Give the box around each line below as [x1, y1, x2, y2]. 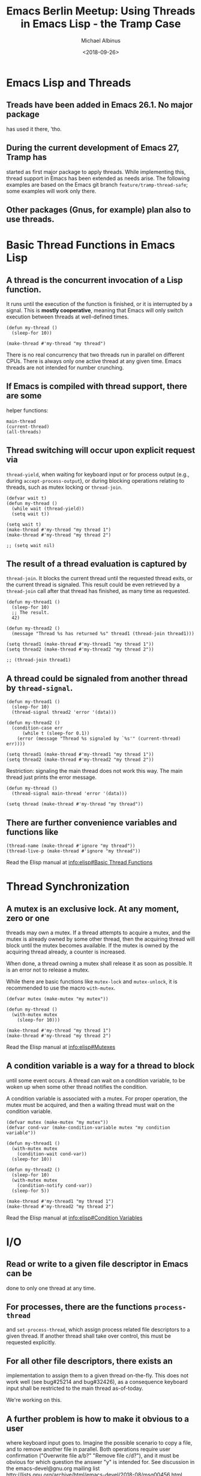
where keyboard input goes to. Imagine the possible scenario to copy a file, [6, 1439, 193, 1447]
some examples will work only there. [6, 187, 97, 194]
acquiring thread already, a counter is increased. [6, 948, 126, 955]
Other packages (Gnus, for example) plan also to [6, 205, 191, 215]
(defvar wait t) [6, 495, 47, 501]
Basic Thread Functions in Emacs [6, 238, 175, 252]
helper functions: [6, 406, 49, 414]
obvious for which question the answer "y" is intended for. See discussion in [6, 1459, 195, 1466]
